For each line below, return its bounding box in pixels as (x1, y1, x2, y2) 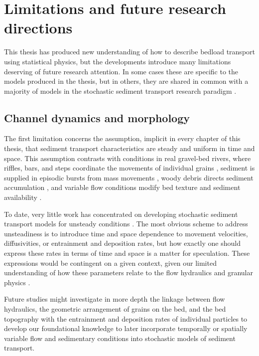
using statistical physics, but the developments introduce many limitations (4, 56, 231, 66)
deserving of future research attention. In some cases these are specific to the (4, 66, 239, 76)
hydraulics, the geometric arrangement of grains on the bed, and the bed (4, 303, 226, 314)
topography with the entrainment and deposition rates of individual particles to (4, 313, 248, 324)
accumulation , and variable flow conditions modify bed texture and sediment (4, 182, 241, 192)
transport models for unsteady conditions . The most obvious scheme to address (4, 218, 248, 229)
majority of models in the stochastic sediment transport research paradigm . (4, 85, 237, 96)
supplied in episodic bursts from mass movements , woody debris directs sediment (4, 172, 254, 182)
